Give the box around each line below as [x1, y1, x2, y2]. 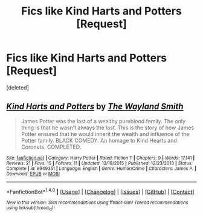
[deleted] [6, 83, 29, 91]
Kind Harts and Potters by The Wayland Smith [6, 102, 184, 112]
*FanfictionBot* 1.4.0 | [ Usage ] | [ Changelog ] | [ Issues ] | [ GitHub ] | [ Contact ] [6, 187, 195, 195]
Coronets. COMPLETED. [21, 143, 82, 151]
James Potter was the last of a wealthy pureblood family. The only [21, 117, 186, 125]
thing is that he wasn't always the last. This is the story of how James [21, 124, 195, 131]
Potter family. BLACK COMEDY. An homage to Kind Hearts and [21, 137, 177, 144]
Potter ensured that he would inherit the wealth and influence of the [21, 130, 190, 137]
